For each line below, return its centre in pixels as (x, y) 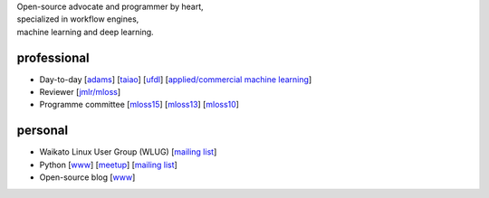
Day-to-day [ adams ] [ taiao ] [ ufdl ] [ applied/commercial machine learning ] (176, 79)
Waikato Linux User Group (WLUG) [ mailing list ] (128, 152)
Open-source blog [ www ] (87, 177)
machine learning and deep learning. (85, 32)
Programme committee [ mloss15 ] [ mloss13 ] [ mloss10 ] (139, 105)
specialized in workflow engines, (78, 19)
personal (42, 131)
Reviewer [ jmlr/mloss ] (80, 92)
